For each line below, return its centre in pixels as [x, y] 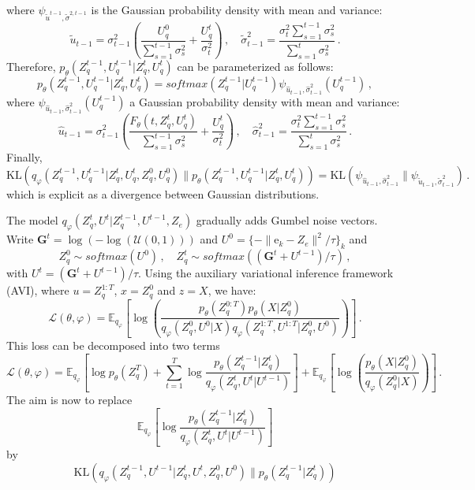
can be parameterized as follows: [255, 66]
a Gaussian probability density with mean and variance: [265, 101]
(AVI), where [38, 290]
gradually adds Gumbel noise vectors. [287, 220]
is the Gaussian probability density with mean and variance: [237, 9]
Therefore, [31, 66]
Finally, [24, 157]
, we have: [232, 290]
